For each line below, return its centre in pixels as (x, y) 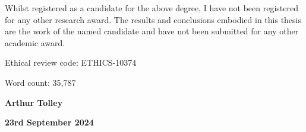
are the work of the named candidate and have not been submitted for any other (152, 31)
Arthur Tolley (34, 102)
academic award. (35, 42)
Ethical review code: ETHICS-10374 (71, 62)
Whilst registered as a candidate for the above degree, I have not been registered (152, 8)
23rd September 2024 (49, 122)
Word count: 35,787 (40, 82)
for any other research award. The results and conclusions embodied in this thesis (153, 19)
